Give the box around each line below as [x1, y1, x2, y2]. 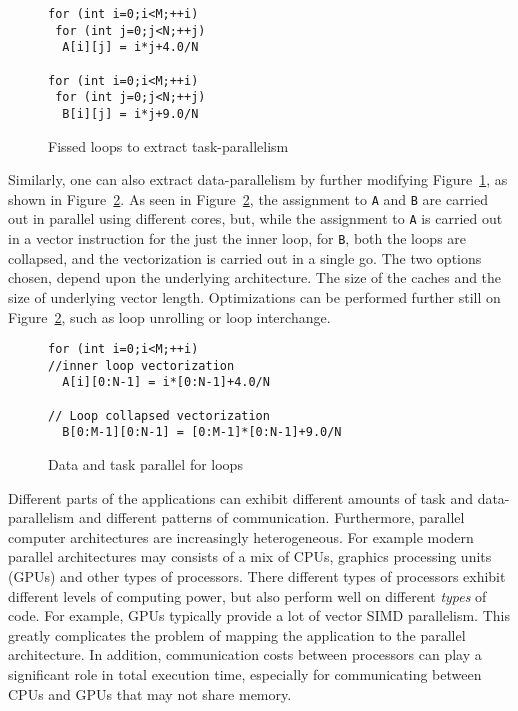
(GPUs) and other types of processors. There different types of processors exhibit [8, 566, 506, 587]
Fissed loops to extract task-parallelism [48, 135, 289, 156]
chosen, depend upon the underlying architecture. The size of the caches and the [8, 267, 502, 288]
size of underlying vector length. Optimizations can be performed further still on [8, 286, 501, 307]
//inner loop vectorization [48, 358, 235, 373]
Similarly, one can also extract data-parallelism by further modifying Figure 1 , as [8, 169, 508, 190]
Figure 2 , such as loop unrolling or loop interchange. [8, 306, 331, 327]
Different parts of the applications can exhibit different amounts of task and [8, 487, 473, 508]
